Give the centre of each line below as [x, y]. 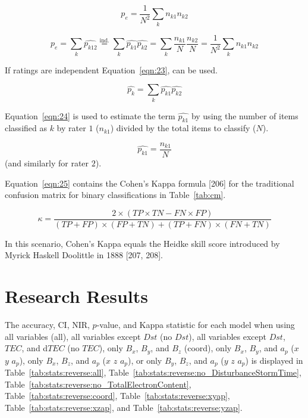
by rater [71, 128]
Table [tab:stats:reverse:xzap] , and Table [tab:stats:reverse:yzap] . [124, 407]
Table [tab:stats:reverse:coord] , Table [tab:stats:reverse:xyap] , [117, 396]
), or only [145, 360]
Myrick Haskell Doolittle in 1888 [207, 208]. [84, 255]
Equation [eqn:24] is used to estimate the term [90, 115]
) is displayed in [274, 360]
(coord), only [208, 348]
